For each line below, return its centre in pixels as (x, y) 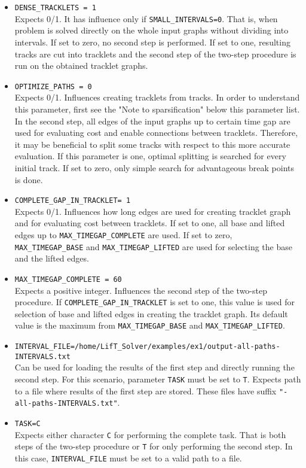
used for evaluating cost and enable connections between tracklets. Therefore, (156, 133)
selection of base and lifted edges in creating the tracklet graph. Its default (151, 313)
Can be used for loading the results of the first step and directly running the (154, 367)
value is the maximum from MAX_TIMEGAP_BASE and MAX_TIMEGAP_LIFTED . (150, 325)
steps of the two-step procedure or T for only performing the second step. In (154, 446)
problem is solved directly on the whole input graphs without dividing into (152, 30)
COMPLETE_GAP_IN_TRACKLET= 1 (73, 201)
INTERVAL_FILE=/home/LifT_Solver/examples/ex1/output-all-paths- (147, 347)
